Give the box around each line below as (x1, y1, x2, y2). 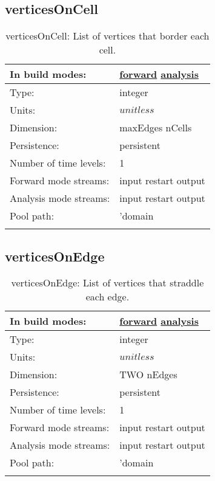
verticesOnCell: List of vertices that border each (5, 29, 210, 43)
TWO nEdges (119, 367, 177, 382)
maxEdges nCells (119, 120, 192, 135)
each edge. (85, 289, 130, 304)
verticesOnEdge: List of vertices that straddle (11, 275, 204, 290)
